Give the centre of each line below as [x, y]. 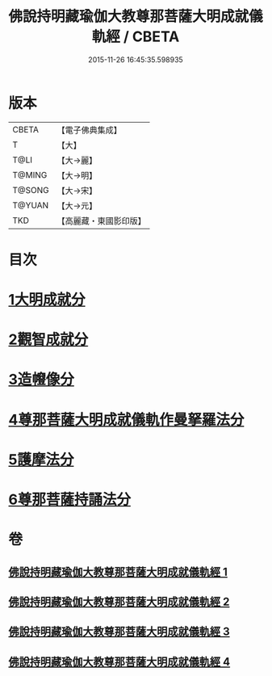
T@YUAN [31, 205]
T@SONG [31, 190]
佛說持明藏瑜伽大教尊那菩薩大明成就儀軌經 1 [118, 571]
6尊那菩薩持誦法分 [70, 500]
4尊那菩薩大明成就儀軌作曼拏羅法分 [126, 420]
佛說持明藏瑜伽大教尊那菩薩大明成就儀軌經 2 [119, 601]
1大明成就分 [47, 300]
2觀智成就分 [48, 340]
